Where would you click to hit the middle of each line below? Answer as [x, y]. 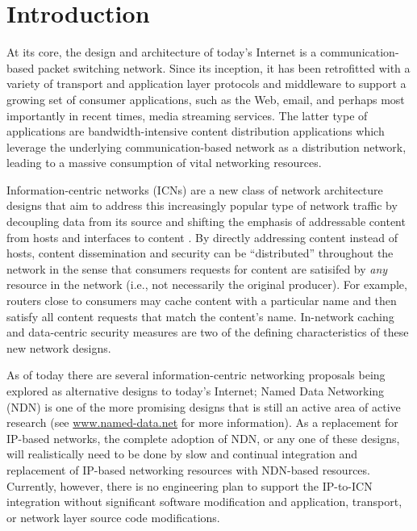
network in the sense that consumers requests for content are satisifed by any [197, 268]
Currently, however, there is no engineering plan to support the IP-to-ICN [190, 485]
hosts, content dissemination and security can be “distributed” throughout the [200, 253]
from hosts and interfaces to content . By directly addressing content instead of [202, 237]
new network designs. [59, 347]
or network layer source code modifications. [113, 517]
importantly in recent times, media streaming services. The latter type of [187, 115]
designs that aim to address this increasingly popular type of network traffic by [202, 205]
